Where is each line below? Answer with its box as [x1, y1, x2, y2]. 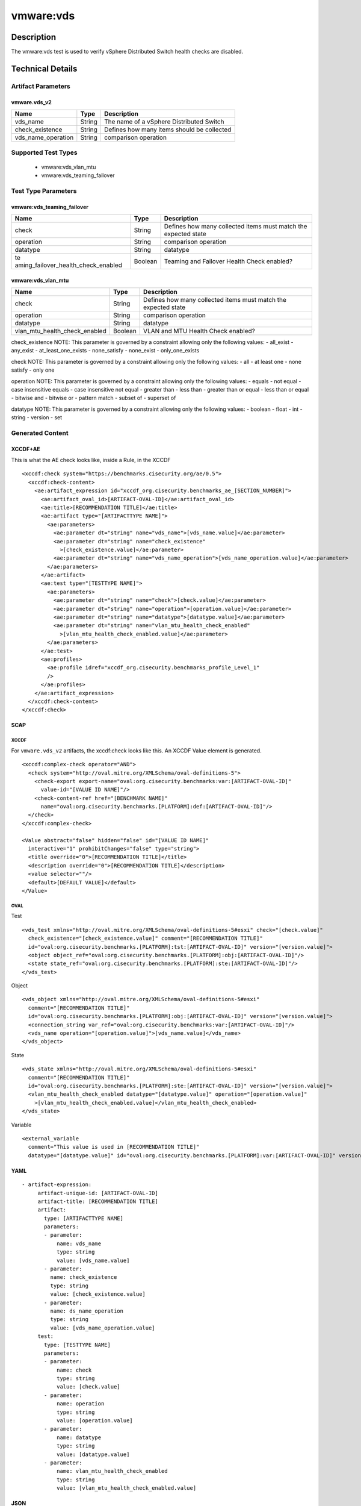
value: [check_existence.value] [50, 1291, 146, 1298]
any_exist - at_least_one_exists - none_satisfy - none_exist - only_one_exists [11, 347, 200, 354]
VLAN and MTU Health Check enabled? [143, 327, 255, 335]
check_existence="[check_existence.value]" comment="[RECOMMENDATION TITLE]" [28, 935, 263, 942]
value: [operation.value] [56, 1417, 134, 1424]
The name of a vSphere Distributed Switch [104, 117, 225, 126]
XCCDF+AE [11, 445, 40, 452]
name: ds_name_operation [50, 1307, 123, 1314]
